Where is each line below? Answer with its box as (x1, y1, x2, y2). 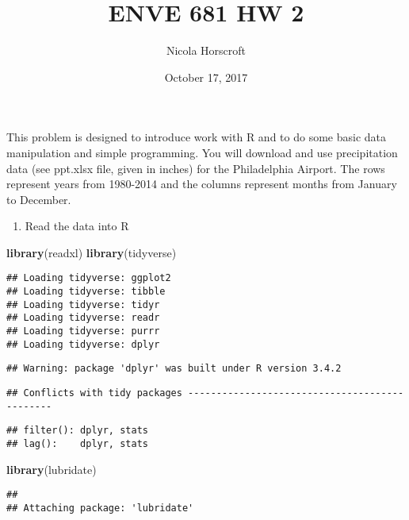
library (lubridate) (6, 460, 97, 477)
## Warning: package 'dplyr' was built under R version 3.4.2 (6, 363, 342, 375)
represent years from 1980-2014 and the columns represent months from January (6, 175, 397, 192)
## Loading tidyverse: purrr (6, 325, 160, 337)
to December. (6, 191, 71, 207)
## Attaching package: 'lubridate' (6, 502, 194, 514)
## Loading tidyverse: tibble (6, 286, 166, 298)
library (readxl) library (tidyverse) (6, 244, 177, 260)
